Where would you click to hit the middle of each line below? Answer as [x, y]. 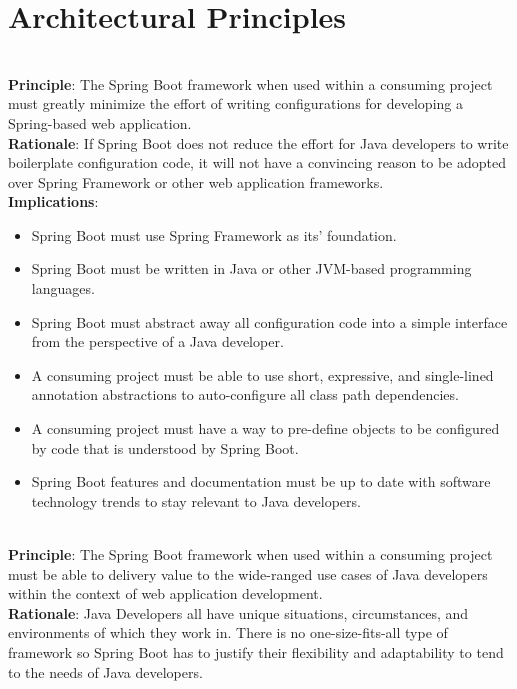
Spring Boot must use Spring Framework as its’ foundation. [214, 234]
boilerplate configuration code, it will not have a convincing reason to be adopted [257, 162]
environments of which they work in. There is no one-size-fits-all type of [228, 632]
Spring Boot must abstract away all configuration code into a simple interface [269, 321]
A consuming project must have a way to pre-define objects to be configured [265, 428]
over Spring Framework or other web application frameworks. [196, 181]
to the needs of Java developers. [105, 671]
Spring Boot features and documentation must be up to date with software [261, 481]
